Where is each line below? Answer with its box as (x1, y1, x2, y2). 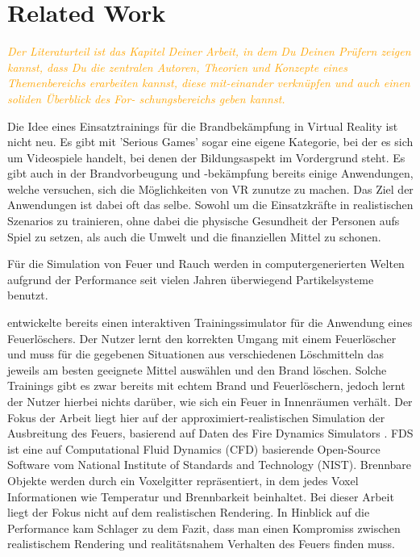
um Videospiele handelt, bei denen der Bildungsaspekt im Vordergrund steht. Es (7, 149, 405, 165)
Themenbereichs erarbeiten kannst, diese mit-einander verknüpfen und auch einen (7, 74, 410, 91)
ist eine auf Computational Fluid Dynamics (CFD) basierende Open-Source (7, 440, 380, 457)
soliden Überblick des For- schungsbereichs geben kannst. (7, 90, 285, 107)
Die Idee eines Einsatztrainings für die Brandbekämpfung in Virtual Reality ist (7, 117, 398, 134)
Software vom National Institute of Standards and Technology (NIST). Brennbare (7, 456, 412, 473)
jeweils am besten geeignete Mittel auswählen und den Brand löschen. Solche (7, 361, 387, 378)
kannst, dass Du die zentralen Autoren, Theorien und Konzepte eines (7, 58, 347, 75)
